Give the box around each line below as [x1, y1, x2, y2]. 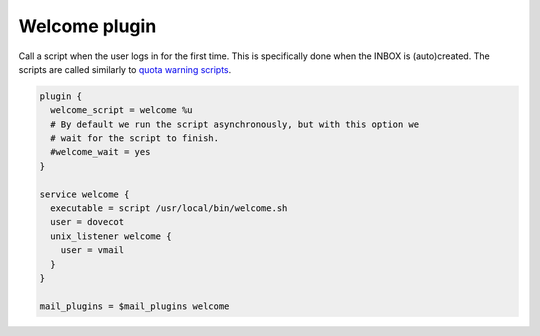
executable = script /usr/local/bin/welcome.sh [50, 203, 288, 214]
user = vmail [60, 245, 125, 256]
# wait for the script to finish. [50, 133, 220, 144]
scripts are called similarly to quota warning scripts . [18, 63, 232, 75]
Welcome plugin [18, 15, 157, 37]
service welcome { [39, 188, 130, 200]
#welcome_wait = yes [50, 146, 151, 158]
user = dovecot [50, 216, 125, 228]
